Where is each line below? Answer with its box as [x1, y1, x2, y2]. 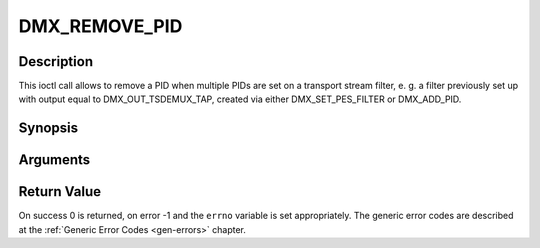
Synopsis [18, 120, 79, 137]
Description [18, 53, 94, 70]
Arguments [18, 151, 91, 169]
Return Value [18, 183, 102, 200]
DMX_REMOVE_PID [18, 15, 183, 37]
